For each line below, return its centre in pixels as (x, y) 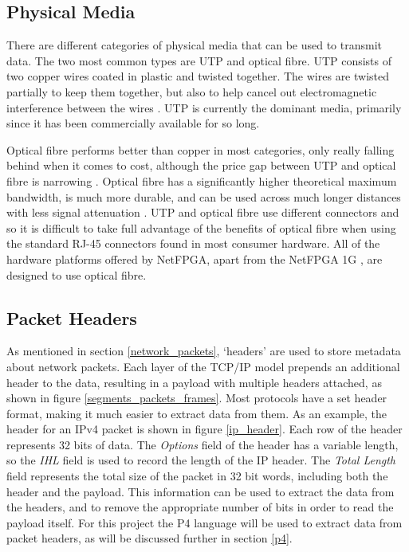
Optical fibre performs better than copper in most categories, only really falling (201, 149)
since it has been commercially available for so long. (133, 123)
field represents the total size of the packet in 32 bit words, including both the (197, 476)
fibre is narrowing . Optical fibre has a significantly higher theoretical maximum (202, 180)
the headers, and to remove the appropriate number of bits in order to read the (200, 507)
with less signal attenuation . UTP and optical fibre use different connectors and (203, 212)
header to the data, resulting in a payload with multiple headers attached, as (194, 382)
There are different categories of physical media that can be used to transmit (195, 45)
